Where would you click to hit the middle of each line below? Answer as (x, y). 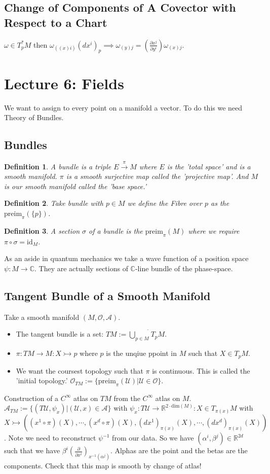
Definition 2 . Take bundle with (54, 203)
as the (220, 203)
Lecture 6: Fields (64, 83)
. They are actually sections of (81, 268)
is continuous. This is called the (201, 370)
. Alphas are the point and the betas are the (179, 450)
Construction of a (31, 398)
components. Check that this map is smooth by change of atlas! (103, 466)
